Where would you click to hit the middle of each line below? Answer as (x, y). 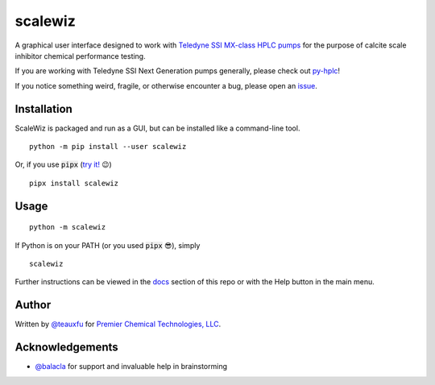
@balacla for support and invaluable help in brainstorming (131, 366)
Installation (43, 109)
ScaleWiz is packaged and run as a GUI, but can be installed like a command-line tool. (157, 128)
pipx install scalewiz (74, 183)
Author (33, 305)
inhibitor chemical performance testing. (80, 56)
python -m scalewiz (68, 227)
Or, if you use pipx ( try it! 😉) (63, 164)
